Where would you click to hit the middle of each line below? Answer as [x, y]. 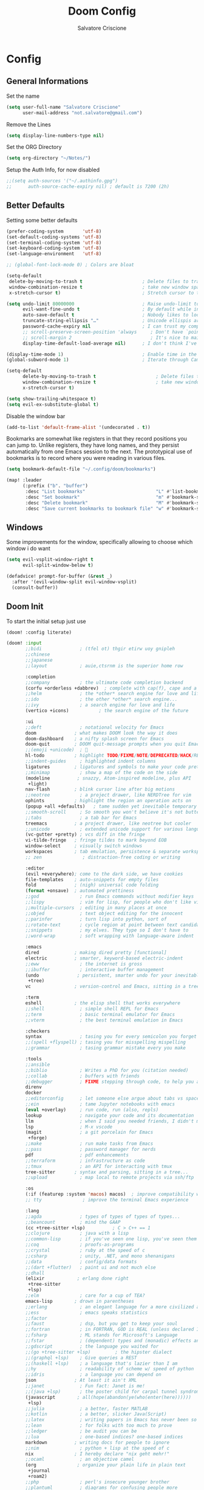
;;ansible [38, 1065]
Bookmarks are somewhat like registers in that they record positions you [97, 439]
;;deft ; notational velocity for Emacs [95, 727]
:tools [34, 1059]
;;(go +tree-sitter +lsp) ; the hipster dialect [99, 1352]
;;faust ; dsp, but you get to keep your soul [101, 1324]
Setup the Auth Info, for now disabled [53, 170]
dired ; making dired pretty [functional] [96, 953]
